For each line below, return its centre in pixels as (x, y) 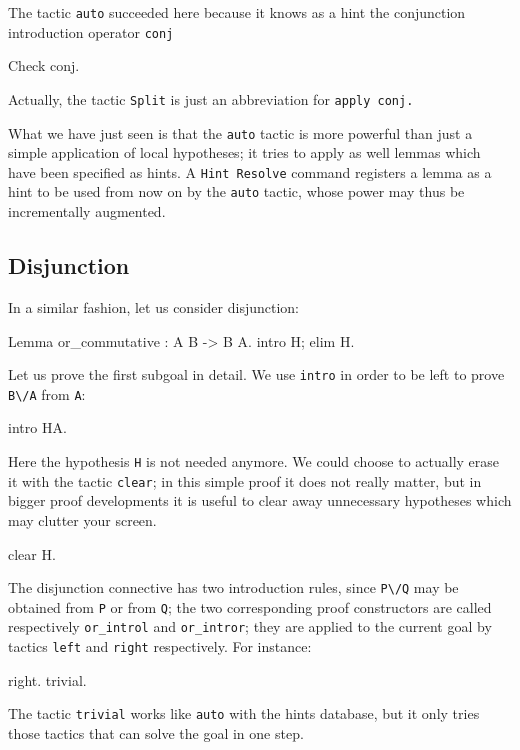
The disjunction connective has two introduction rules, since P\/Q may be (233, 587)
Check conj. (44, 65)
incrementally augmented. (87, 211)
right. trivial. (47, 679)
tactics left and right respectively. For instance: (160, 646)
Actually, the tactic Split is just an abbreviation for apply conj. (211, 98)
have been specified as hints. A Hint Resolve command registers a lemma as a (250, 171)
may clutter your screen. (82, 519)
